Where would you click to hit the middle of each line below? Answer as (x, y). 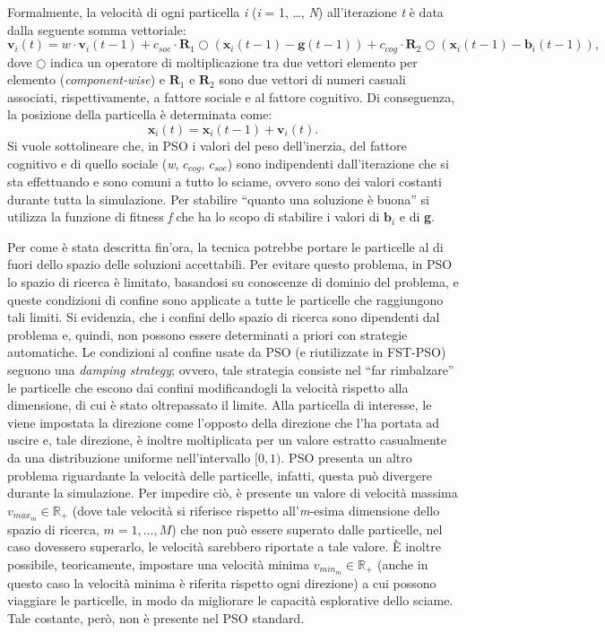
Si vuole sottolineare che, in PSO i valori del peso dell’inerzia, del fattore (207, 146)
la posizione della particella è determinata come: (140, 114)
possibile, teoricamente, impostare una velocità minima (159, 564)
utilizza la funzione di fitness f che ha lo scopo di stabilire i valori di (194, 217)
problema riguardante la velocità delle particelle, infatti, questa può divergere (220, 475)
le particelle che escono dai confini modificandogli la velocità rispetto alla (208, 387)
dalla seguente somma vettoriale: (97, 29)
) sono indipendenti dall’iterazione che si (338, 163)
